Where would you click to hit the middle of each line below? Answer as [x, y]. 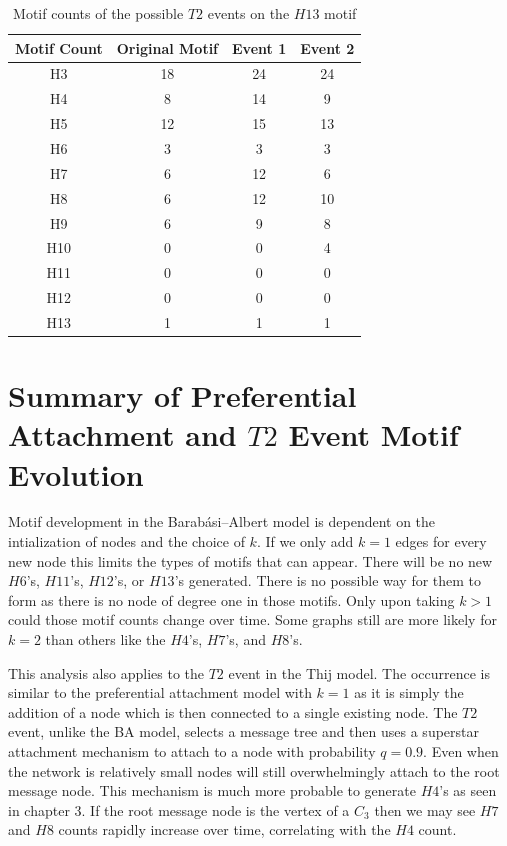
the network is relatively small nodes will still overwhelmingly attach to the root [254, 770]
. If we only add [305, 541]
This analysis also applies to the [106, 672]
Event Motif [373, 434]
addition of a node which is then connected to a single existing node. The [233, 711]
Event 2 [327, 47]
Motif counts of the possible [98, 13]
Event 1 [259, 47]
